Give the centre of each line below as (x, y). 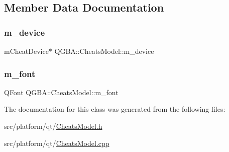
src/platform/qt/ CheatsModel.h (53, 126)
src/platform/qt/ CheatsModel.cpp (57, 143)
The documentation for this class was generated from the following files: (115, 109)
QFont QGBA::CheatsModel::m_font (61, 92)
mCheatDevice (26, 51)
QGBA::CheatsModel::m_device (104, 51)
